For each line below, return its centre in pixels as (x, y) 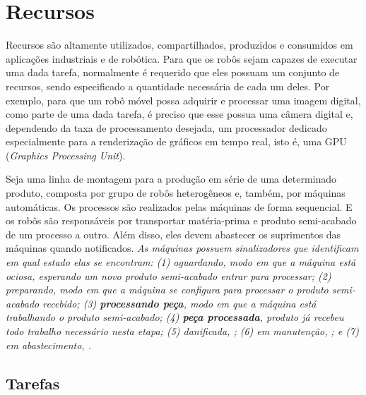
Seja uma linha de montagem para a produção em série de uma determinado (171, 179)
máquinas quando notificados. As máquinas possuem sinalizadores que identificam (182, 248)
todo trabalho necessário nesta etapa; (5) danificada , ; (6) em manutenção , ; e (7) (182, 331)
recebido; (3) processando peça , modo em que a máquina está (179, 303)
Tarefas (33, 383)
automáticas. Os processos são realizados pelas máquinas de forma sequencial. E (179, 206)
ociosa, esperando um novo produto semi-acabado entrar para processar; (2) (169, 275)
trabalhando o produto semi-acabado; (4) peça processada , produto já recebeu (175, 317)
